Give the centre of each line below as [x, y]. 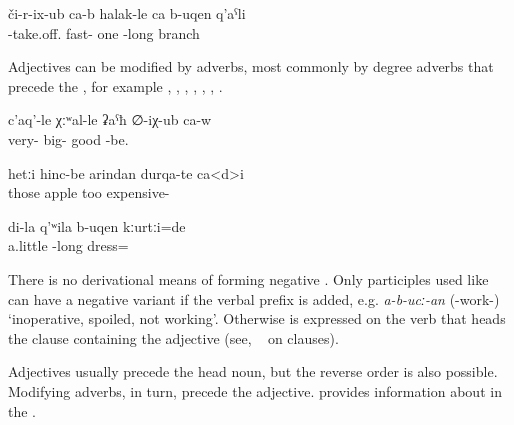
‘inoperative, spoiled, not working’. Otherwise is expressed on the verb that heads [257, 318]
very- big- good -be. [68, 138]
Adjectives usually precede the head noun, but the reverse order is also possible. [253, 371]
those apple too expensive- [89, 192]
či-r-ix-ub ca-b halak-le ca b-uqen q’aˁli [127, 13]
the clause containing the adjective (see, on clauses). [173, 337]
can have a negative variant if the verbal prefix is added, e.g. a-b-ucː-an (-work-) [254, 298]
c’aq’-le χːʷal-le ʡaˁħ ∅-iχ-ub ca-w [110, 119]
